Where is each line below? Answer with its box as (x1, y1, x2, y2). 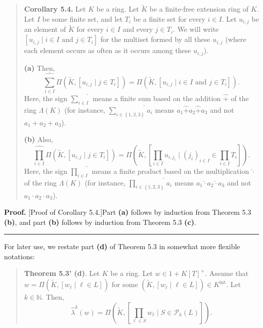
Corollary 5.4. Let (24, 4, 86, 14)
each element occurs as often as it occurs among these (24, 45, 191, 56)
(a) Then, (24, 62, 55, 73)
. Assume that (205, 268, 249, 278)
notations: (4, 251, 35, 261)
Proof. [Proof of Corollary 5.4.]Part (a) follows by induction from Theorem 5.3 (4, 207, 251, 217)
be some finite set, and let (42, 13, 123, 24)
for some (111, 279, 138, 290)
